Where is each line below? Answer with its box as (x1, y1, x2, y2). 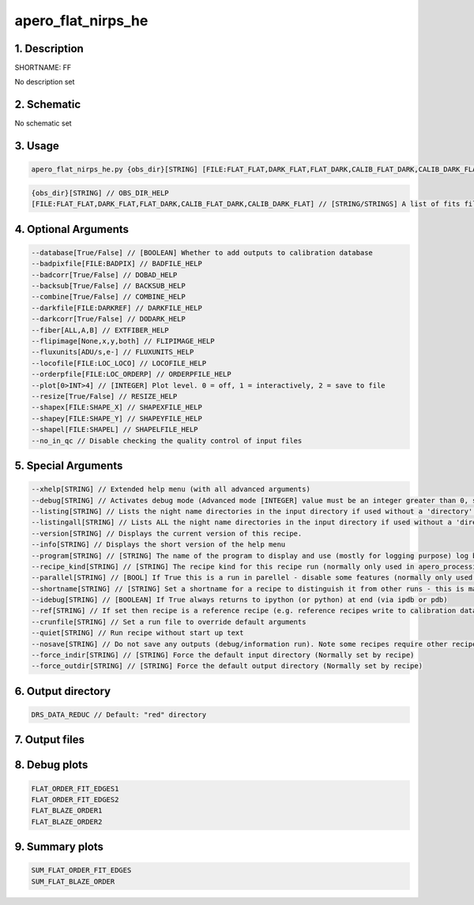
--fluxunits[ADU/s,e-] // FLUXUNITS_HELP (31, 347, 194, 357)
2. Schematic (14, 98, 81, 111)
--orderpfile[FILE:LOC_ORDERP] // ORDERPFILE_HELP (31, 370, 232, 379)
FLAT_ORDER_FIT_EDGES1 (31, 784, 119, 793)
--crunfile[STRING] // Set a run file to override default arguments (31, 617, 307, 626)
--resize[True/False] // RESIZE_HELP (31, 392, 178, 400)
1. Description (14, 42, 85, 55)
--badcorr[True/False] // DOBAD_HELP (31, 270, 178, 280)
